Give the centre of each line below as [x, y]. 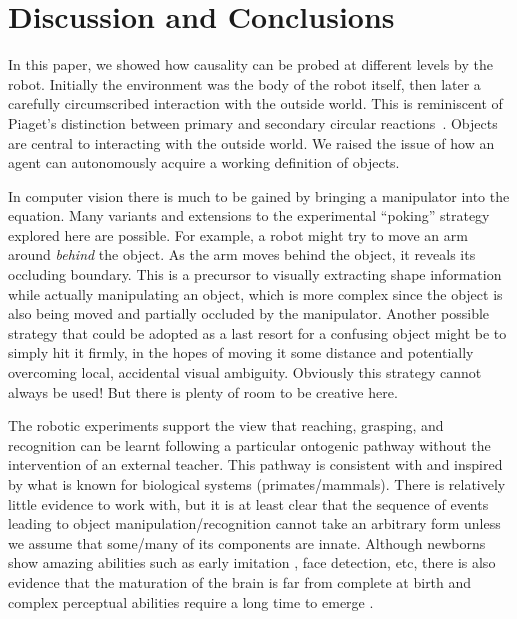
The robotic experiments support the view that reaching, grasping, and [226, 425]
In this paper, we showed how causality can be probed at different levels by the [250, 64]
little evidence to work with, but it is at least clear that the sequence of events [248, 503]
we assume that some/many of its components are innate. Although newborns [247, 542]
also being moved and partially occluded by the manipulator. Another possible [249, 313]
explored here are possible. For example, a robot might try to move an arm [238, 234]
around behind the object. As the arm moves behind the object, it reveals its [242, 254]
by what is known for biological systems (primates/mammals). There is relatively [257, 484]
